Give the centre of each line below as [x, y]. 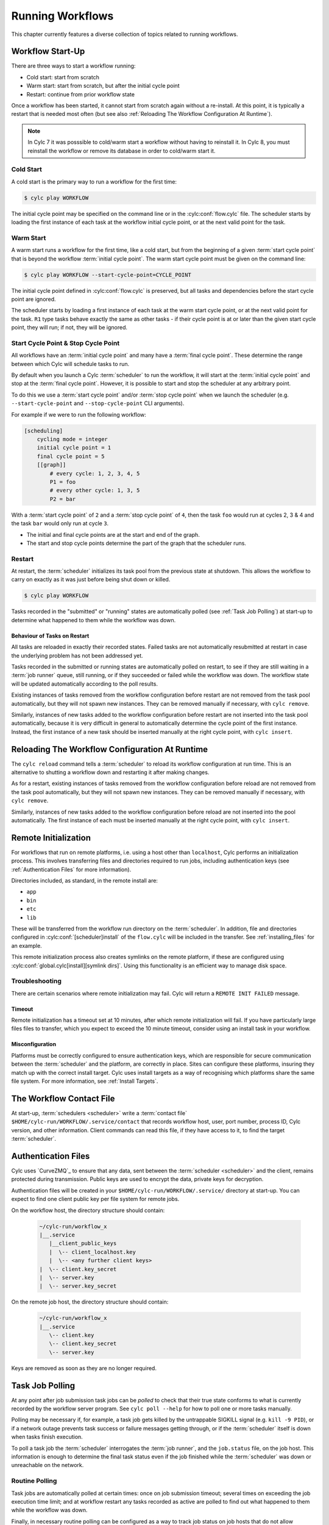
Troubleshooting [37, 981]
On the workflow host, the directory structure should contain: [88, 1210]
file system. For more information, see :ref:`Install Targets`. [85, 1081]
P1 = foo [63, 482]
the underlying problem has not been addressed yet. [77, 655]
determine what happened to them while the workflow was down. [94, 620]
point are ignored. [34, 299]
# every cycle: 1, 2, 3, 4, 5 [95, 473]
